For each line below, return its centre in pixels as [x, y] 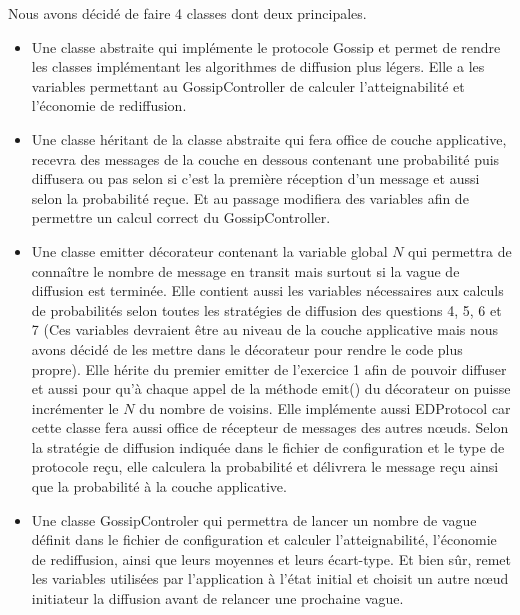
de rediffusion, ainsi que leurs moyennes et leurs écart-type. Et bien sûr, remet [271, 558]
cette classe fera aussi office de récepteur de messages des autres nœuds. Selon [270, 427]
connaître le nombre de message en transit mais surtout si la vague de [245, 270]
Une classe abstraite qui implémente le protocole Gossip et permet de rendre [266, 46]
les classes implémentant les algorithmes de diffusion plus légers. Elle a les [258, 66]
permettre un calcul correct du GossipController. [181, 217]
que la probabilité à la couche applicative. [159, 486]
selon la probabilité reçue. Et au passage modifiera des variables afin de [250, 197]
